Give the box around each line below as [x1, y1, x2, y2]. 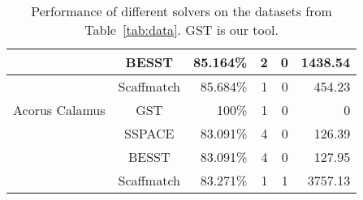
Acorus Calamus [13, 100, 106, 119]
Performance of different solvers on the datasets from [31, 2, 332, 20]
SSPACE [124, 124, 175, 143]
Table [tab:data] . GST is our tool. [84, 20, 279, 39]
